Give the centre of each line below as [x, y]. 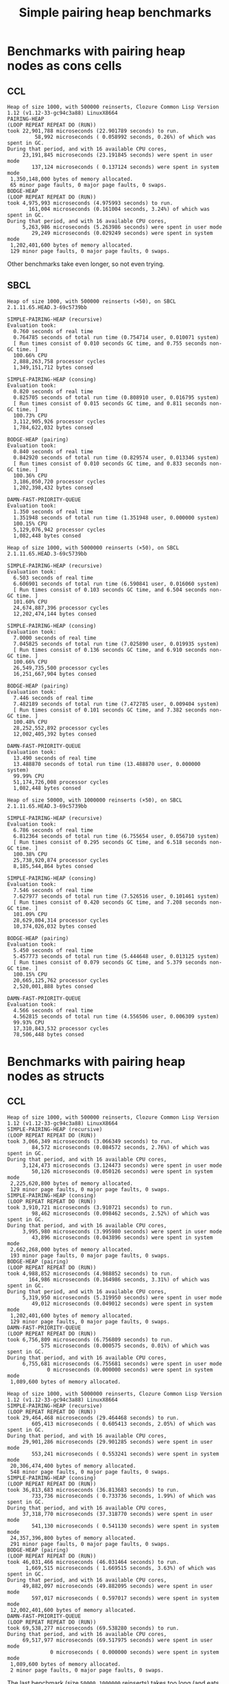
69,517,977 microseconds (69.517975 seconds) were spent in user [118, 1640]
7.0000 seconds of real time [55, 638]
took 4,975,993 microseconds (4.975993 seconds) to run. [90, 203]
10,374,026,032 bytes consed [55, 926]
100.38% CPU [31, 854]
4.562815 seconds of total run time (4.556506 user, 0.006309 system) [116, 1016]
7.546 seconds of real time [53, 890]
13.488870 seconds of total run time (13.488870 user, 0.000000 [107, 764]
